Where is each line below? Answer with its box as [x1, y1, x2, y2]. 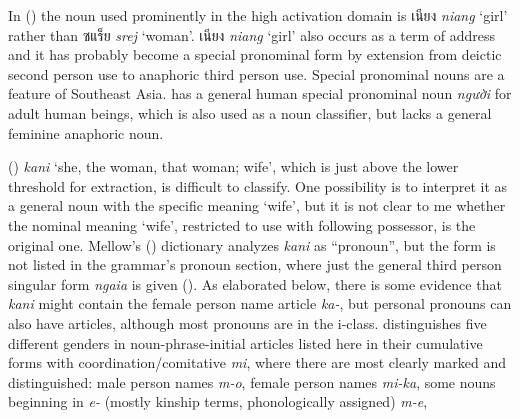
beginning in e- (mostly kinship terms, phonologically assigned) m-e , [8, 391, 428, 412]
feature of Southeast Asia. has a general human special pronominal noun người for [8, 83, 512, 104]
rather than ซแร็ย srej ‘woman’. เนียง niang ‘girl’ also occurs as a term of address [8, 24, 496, 45]
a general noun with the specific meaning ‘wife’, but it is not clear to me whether [8, 195, 506, 216]
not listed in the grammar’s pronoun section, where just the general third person [8, 254, 502, 275]
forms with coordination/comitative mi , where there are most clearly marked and [8, 352, 507, 373]
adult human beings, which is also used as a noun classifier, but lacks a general [8, 102, 492, 123]
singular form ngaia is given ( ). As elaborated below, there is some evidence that [8, 273, 502, 294]
